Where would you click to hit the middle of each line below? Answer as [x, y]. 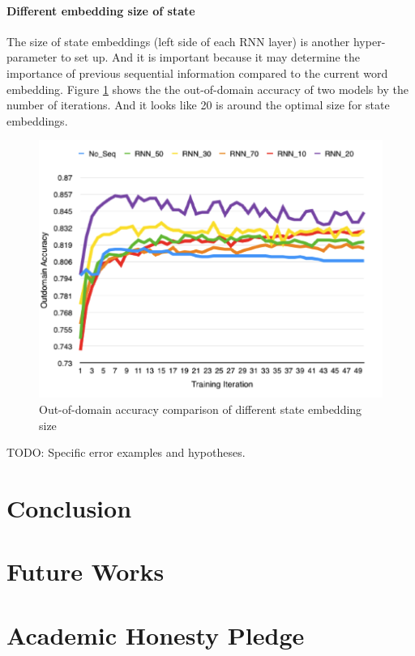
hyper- [369, 41]
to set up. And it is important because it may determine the [210, 57]
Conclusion [69, 508]
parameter [32, 57]
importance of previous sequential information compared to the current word [197, 72]
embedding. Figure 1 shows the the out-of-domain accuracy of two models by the [207, 89]
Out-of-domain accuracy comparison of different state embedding [201, 409]
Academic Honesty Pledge [156, 635]
